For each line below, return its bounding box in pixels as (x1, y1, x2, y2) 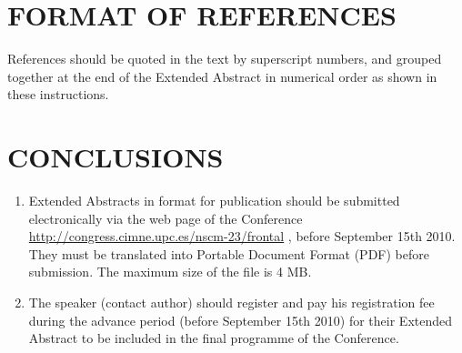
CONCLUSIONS (7, 138, 224, 176)
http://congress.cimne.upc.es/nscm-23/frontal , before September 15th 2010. (28, 227, 456, 246)
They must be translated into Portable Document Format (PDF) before (28, 244, 429, 263)
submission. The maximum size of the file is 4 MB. (28, 262, 312, 281)
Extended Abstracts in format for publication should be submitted (28, 191, 400, 210)
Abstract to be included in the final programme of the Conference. (28, 328, 399, 348)
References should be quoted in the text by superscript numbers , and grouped (7, 49, 442, 68)
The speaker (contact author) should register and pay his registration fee (28, 293, 435, 311)
